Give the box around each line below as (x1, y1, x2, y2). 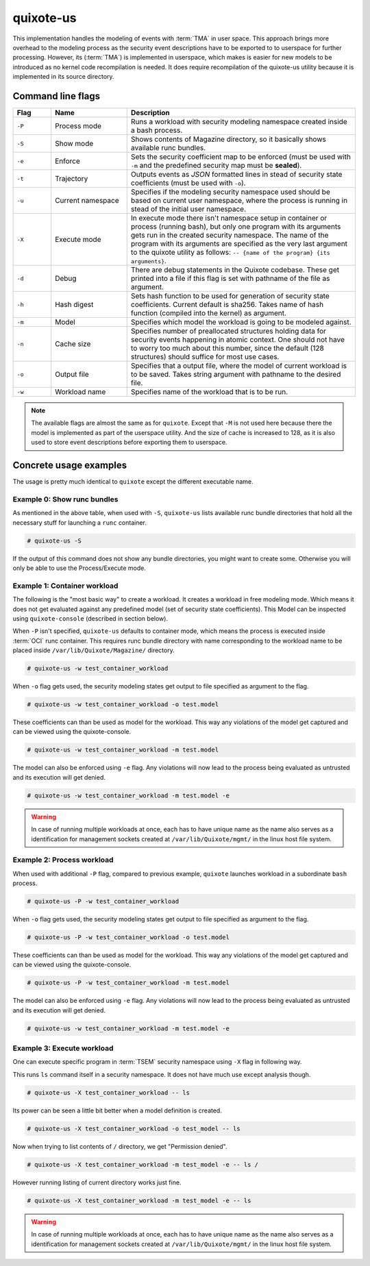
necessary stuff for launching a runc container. (12, 518, 147, 527)
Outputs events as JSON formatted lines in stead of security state (130, 170, 343, 179)
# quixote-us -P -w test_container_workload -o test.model (27, 934, 230, 941)
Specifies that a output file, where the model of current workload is (130, 361, 347, 371)
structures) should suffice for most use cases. (130, 352, 280, 362)
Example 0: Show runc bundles (12, 494, 119, 504)
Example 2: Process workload (12, 855, 114, 865)
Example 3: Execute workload (12, 1043, 114, 1053)
